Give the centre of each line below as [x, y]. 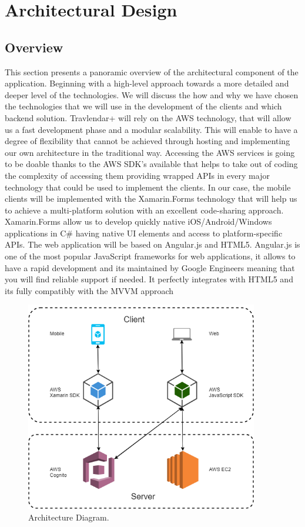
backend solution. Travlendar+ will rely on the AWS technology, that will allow [148, 117]
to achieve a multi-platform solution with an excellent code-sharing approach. [144, 210]
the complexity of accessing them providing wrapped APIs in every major [137, 175]
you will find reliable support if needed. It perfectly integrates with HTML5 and [149, 279]
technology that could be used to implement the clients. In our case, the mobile [148, 187]
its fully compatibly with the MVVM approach [89, 290]
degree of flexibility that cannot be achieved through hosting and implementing [148, 141]
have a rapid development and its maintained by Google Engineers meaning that [150, 267]
